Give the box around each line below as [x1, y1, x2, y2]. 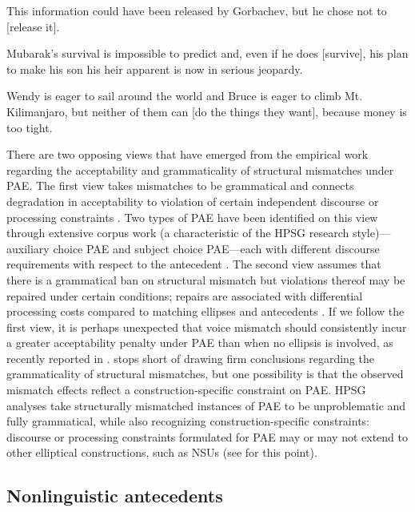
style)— [352, 224, 391, 241]
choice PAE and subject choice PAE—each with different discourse [53, 240, 380, 256]
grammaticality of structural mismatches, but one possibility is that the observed [6, 365, 404, 382]
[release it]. [6, 18, 60, 34]
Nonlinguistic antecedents [6, 483, 223, 508]
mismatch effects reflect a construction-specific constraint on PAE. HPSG [6, 381, 366, 398]
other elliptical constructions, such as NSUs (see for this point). [6, 444, 317, 461]
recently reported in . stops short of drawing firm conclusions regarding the [6, 349, 375, 366]
